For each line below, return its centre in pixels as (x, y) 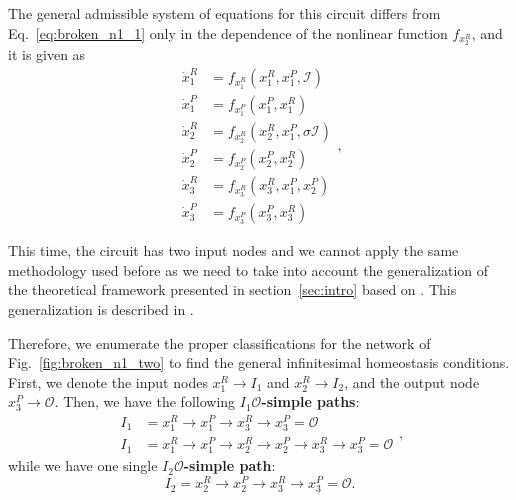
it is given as (47, 54)
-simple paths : (310, 401)
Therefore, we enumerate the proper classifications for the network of (219, 342)
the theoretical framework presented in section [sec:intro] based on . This (232, 289)
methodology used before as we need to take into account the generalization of (248, 269)
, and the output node (412, 381)
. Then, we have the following (145, 401)
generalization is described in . (101, 308)
